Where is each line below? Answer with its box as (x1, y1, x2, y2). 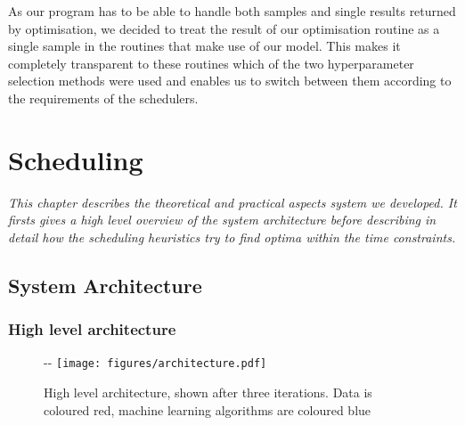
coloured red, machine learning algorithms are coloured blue (44, 400, 371, 419)
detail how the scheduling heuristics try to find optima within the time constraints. (8, 227, 456, 246)
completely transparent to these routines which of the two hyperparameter (8, 53, 414, 72)
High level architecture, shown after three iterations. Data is (44, 383, 372, 402)
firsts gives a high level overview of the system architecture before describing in (8, 210, 436, 229)
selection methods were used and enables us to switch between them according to (8, 71, 452, 90)
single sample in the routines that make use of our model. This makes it (8, 37, 401, 55)
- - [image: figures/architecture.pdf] (44, 353, 267, 372)
